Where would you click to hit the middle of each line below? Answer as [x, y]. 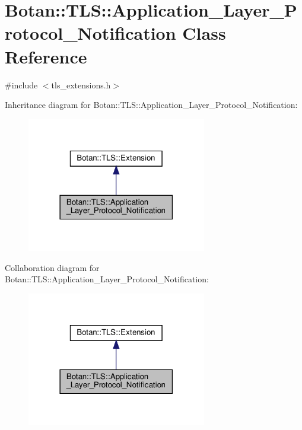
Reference [46, 56]
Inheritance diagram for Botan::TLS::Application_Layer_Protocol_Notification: [151, 105]
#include [21, 85]
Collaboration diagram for [52, 267]
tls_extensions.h [81, 85]
